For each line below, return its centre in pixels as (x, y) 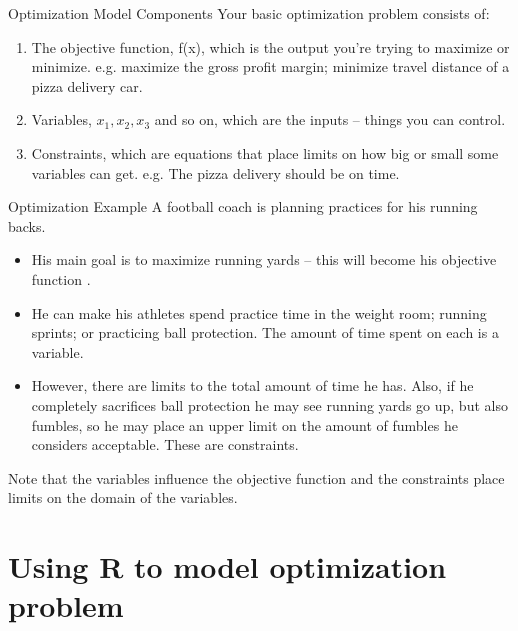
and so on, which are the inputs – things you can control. (330, 119)
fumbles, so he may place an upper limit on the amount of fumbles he (244, 424)
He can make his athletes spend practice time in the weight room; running (259, 312)
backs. (27, 225)
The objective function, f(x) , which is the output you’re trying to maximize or (270, 46)
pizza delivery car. (87, 85)
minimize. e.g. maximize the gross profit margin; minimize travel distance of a (270, 66)
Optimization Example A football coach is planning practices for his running (243, 206)
